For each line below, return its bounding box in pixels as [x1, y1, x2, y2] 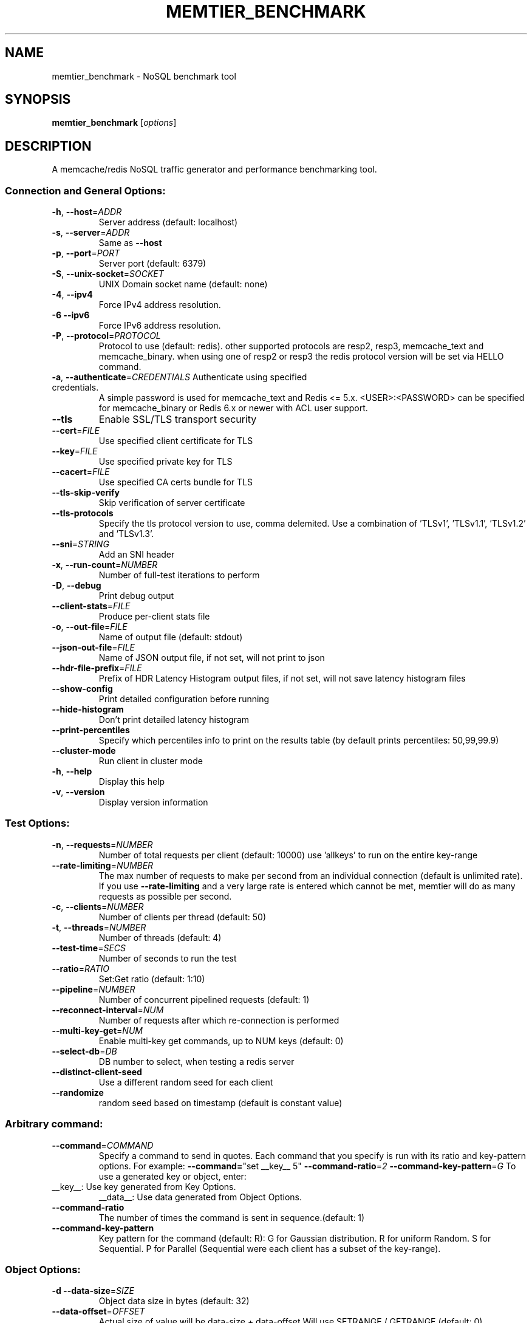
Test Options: [5, 817, 70, 830]
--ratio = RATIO [52, 963, 109, 974]
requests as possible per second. [98, 891, 232, 901]
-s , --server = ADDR [52, 227, 130, 238]
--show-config [52, 683, 113, 694]
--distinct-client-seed [52, 1066, 142, 1077]
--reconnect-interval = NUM [52, 1004, 164, 1015]
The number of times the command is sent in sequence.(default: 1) [98, 1212, 365, 1223]
